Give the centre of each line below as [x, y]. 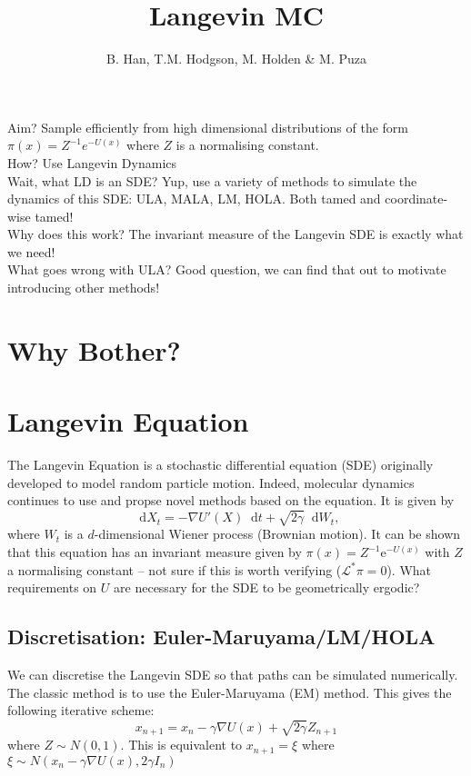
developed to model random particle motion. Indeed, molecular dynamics [211, 482]
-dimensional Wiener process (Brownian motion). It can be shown [277, 534]
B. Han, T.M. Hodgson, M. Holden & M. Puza [236, 59]
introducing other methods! [84, 288]
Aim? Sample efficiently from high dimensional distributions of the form [208, 127]
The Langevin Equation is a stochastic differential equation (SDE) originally [220, 465]
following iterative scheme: [81, 710]
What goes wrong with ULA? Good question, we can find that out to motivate [227, 269]
